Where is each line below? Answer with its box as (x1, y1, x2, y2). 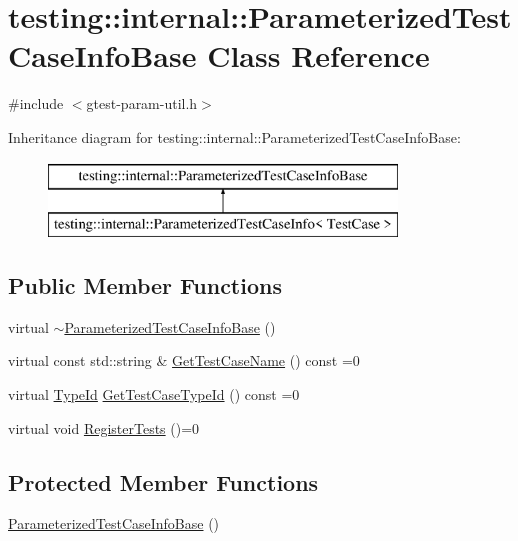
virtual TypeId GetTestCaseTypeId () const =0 (8, 384, 300, 405)
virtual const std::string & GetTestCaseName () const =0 (8, 350, 360, 371)
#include (8, 93, 64, 114)
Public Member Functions (8, 270, 282, 301)
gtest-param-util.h (86, 93, 198, 114)
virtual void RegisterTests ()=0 (8, 417, 200, 438)
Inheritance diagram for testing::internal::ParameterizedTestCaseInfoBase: (8, 126, 461, 147)
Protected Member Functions (8, 466, 319, 497)
